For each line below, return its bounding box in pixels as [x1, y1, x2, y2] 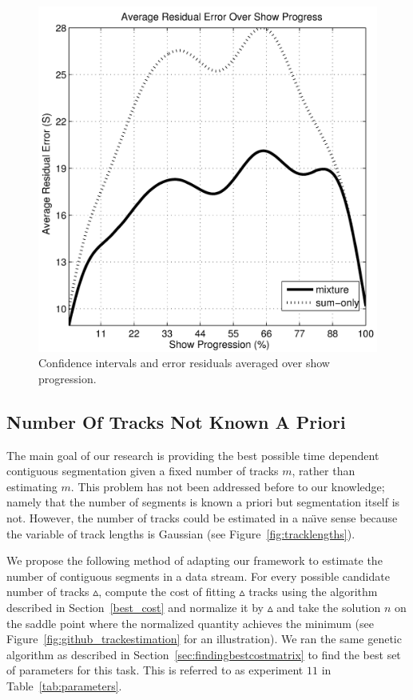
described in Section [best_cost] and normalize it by [6, 598, 264, 615]
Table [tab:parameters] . [6, 677, 122, 694]
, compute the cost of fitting [98, 583, 236, 600]
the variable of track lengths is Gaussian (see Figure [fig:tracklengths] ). [6, 525, 355, 542]
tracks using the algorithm [248, 583, 378, 600]
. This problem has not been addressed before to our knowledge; [70, 478, 385, 494]
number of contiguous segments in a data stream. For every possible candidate [6, 567, 390, 584]
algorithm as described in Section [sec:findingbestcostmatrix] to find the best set [6, 646, 401, 662]
